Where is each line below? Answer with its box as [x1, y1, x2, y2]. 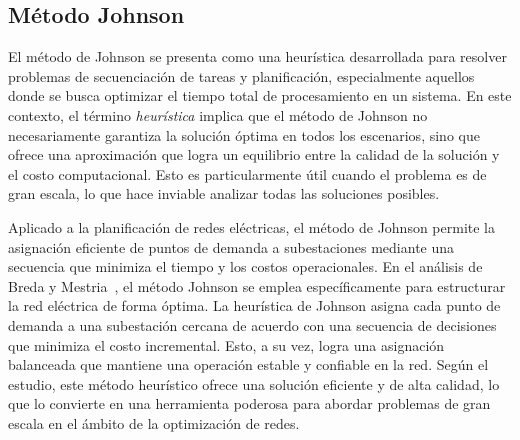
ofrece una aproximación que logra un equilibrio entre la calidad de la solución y [8, 144, 500, 165]
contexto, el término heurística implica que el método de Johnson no [8, 104, 428, 125]
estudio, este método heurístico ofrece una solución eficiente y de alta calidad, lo [8, 373, 500, 394]
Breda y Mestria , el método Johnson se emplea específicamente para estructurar [8, 275, 506, 296]
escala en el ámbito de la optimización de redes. [8, 412, 300, 433]
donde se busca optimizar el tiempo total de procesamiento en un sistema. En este [8, 85, 512, 106]
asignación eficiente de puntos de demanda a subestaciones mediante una [8, 236, 455, 257]
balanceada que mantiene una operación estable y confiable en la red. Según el [8, 354, 489, 375]
